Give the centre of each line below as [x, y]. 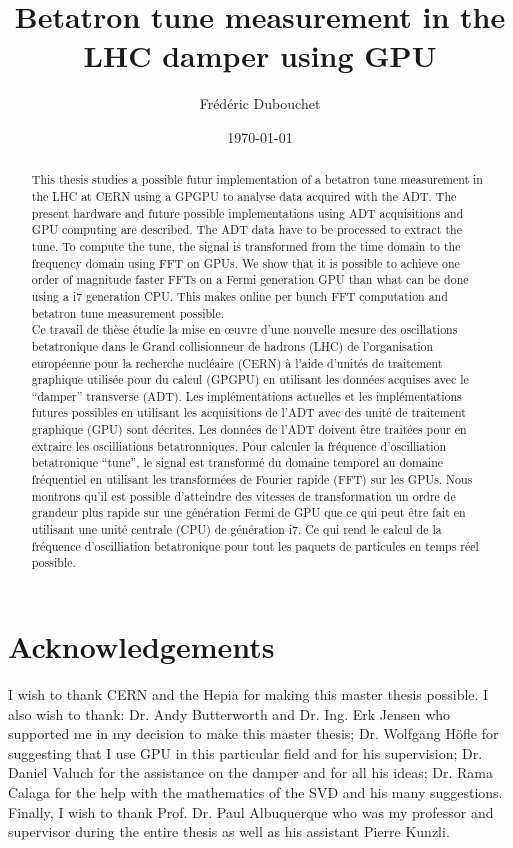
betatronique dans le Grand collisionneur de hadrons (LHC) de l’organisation [232, 345]
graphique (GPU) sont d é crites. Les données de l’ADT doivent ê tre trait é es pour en [249, 429]
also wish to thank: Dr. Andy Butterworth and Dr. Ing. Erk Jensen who [229, 713]
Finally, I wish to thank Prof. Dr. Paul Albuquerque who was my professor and [251, 811]
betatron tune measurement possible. [127, 312]
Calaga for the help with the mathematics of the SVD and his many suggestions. [255, 791]
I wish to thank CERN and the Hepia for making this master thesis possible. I [248, 693]
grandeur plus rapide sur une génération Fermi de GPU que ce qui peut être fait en [248, 512]
